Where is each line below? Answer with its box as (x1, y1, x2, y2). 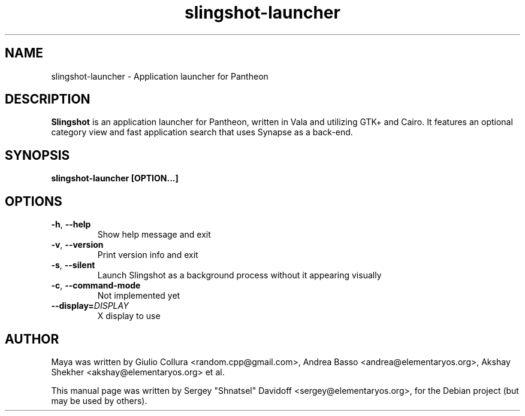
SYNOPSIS (5, 147, 70, 163)
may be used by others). (51, 395, 147, 406)
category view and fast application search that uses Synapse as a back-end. (51, 127, 353, 138)
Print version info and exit (97, 250, 198, 260)
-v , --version (51, 239, 104, 250)
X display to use (97, 311, 161, 321)
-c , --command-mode (51, 280, 141, 291)
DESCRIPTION (5, 92, 90, 107)
